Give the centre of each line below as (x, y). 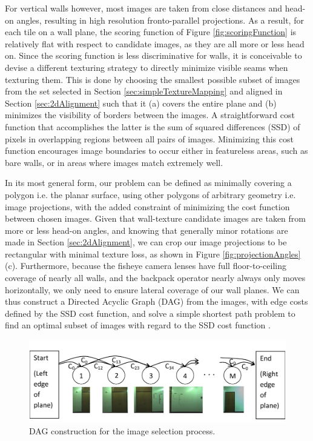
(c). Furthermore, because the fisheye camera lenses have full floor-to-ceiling (146, 266)
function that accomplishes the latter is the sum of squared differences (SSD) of (153, 126)
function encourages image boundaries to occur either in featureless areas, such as (156, 151)
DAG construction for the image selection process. (122, 430)
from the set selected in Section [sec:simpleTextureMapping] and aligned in (144, 91)
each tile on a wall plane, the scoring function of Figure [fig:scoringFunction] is (151, 32)
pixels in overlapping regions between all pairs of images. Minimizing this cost (149, 138)
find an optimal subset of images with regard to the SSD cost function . (138, 325)
